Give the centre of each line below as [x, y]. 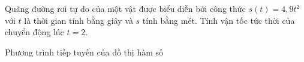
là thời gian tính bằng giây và [79, 20]
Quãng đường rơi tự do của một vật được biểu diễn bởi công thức [125, 8]
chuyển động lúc [34, 32]
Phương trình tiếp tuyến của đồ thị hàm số [84, 52]
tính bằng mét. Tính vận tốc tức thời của [219, 20]
